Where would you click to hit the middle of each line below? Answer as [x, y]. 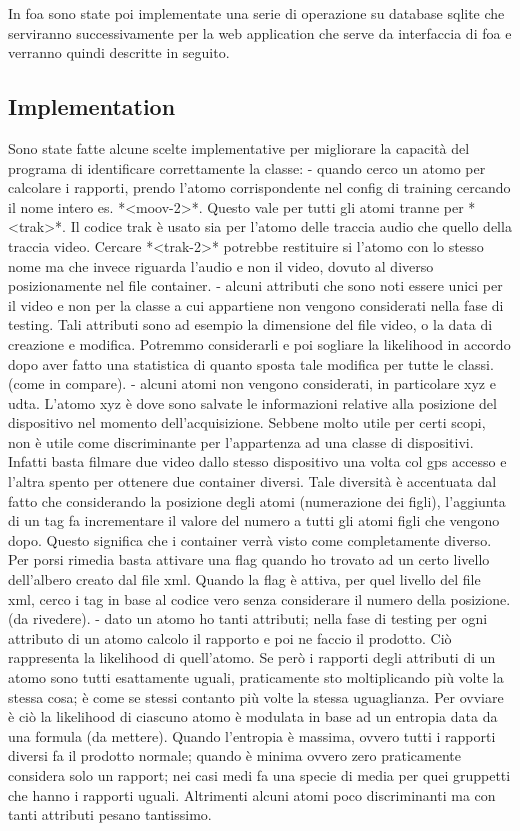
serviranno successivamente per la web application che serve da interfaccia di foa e [260, 32]
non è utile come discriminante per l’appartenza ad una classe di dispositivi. [241, 441]
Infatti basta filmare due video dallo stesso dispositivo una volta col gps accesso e [257, 461]
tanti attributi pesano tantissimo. [110, 814]
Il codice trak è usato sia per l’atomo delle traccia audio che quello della [291, 226]
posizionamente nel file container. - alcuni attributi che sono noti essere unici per [255, 285]
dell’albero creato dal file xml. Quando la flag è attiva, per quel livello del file [244, 579]
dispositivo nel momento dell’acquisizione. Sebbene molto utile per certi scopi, [247, 422]
